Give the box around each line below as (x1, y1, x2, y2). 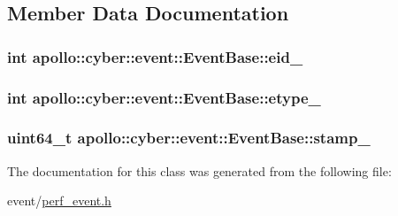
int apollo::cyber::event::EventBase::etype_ (7, 86, 321, 108)
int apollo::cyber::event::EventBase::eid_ (7, 45, 303, 67)
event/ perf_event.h (7, 191, 111, 210)
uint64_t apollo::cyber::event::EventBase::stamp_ (7, 127, 371, 149)
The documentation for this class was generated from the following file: (7, 161, 392, 180)
